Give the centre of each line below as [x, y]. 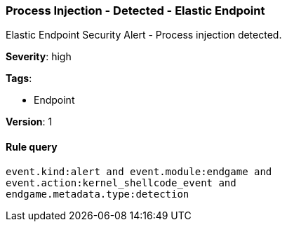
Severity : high [39, 57]
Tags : [19, 78]
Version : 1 [29, 122]
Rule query [32, 146]
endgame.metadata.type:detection [98, 194]
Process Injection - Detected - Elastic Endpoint [135, 11]
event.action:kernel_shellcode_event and [121, 183]
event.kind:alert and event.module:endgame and [139, 171]
